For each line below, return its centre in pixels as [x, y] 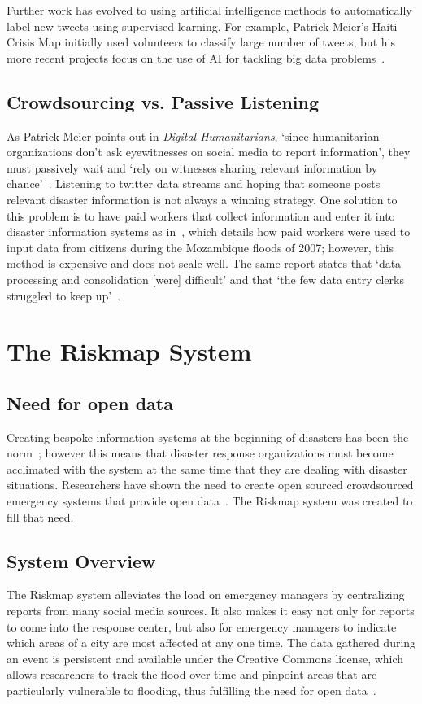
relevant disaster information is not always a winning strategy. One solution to [202, 199]
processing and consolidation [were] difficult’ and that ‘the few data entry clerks [205, 279]
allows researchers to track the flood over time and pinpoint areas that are [192, 674]
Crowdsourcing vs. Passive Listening [163, 101]
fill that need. [40, 516]
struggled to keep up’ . [64, 295]
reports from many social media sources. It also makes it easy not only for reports [211, 611]
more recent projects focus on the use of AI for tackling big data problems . [196, 57]
